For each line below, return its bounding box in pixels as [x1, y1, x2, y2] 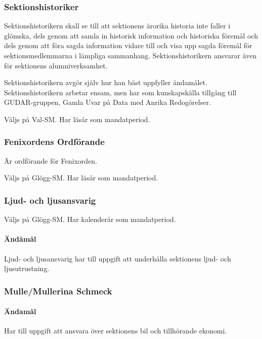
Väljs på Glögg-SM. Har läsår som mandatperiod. [4, 172, 158, 183]
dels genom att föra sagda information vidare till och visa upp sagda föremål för [4, 40, 252, 51]
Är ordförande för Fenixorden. [4, 155, 98, 166]
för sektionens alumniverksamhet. [4, 60, 108, 70]
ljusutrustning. [4, 263, 50, 274]
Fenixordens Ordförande [4, 135, 105, 148]
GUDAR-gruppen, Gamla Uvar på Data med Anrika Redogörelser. [4, 97, 211, 107]
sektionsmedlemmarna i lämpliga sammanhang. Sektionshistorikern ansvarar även [4, 50, 257, 60]
